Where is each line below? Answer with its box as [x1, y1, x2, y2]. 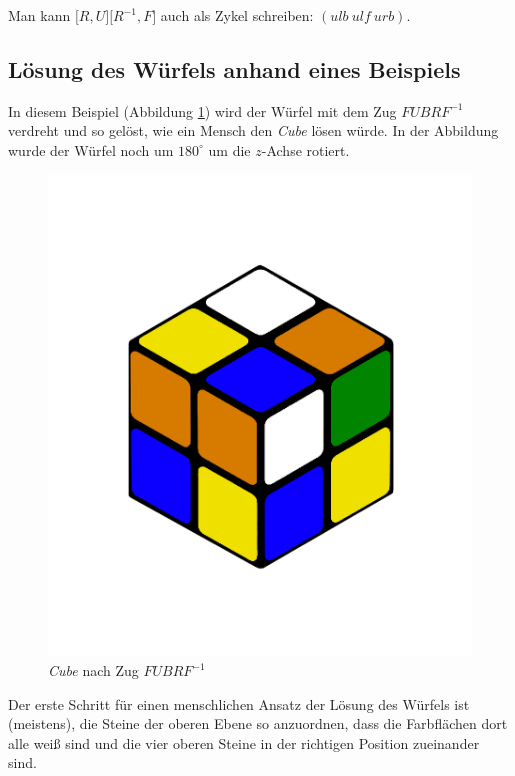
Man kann [8, 5, 71, 25]
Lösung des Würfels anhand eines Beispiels [8, 53, 461, 84]
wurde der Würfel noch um [8, 139, 174, 160]
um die [208, 139, 251, 160]
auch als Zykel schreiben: [160, 5, 314, 25]
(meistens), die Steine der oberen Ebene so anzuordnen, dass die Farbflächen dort [8, 713, 508, 734]
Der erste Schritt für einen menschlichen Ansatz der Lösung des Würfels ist [8, 693, 470, 714]
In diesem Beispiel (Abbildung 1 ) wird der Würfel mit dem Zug [8, 100, 397, 121]
